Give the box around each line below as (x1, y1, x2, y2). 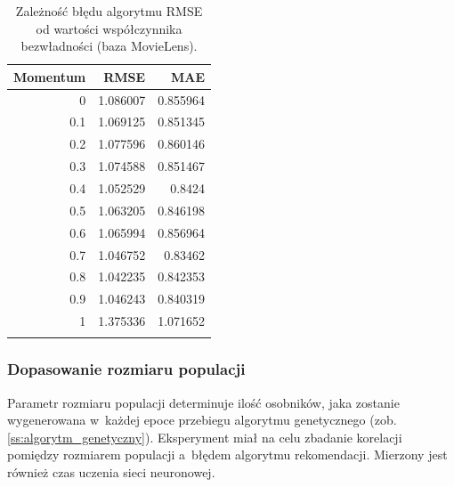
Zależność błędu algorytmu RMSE (15, 2, 203, 20)
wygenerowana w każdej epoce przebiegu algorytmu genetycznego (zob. (7, 410, 397, 429)
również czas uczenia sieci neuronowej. (7, 463, 215, 481)
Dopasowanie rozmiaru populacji (7, 358, 246, 380)
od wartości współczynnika (36, 19, 182, 37)
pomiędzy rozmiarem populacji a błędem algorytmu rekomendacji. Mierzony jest (7, 445, 448, 464)
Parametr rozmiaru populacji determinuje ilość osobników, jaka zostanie (7, 393, 400, 411)
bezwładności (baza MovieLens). (20, 37, 198, 55)
